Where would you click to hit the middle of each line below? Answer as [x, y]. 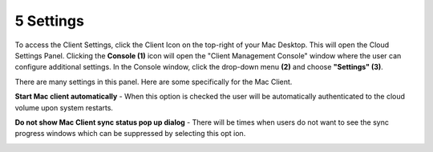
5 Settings [49, 21]
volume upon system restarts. [64, 107]
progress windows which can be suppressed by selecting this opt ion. [130, 134]
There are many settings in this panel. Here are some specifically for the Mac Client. [154, 82]
